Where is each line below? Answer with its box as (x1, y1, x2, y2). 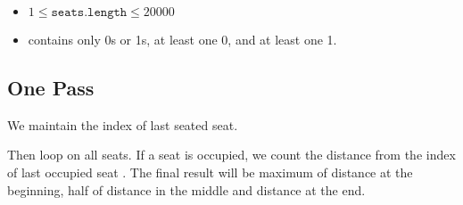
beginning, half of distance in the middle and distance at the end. (7, 180, 366, 199)
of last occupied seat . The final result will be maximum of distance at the (7, 162, 413, 181)
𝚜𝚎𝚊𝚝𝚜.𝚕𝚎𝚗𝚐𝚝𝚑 (51, 6, 128, 19)
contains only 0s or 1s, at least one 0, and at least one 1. (28, 30, 337, 48)
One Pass (7, 73, 95, 101)
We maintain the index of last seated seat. (7, 115, 238, 134)
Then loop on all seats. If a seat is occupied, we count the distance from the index (7, 145, 456, 164)
